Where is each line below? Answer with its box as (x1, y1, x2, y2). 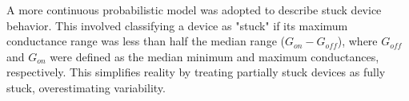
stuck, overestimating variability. (6, 79, 166, 95)
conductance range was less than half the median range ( (6, 33, 285, 49)
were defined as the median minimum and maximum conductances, (50, 48, 379, 64)
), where (337, 33, 378, 49)
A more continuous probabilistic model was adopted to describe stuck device (6, 2, 382, 17)
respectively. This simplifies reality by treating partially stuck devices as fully (6, 64, 386, 80)
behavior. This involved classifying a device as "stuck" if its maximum (6, 17, 348, 33)
